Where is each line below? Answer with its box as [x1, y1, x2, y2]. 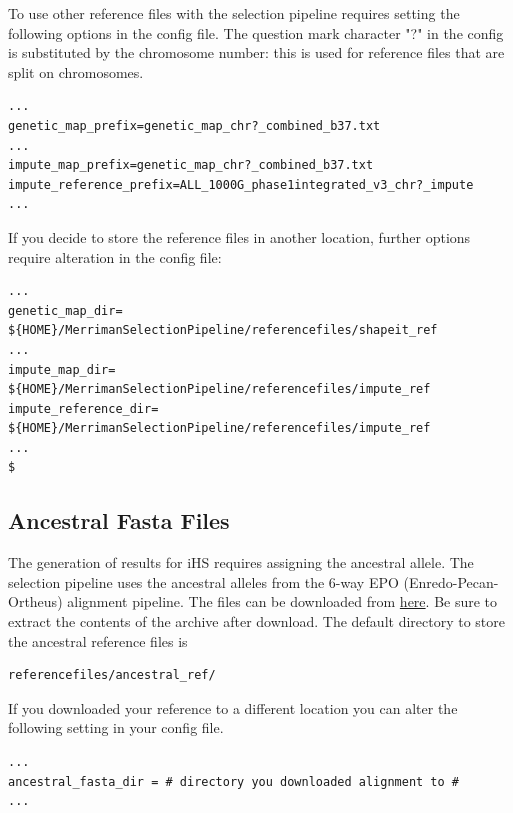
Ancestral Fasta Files [8, 505, 230, 536]
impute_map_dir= [8, 362, 116, 377]
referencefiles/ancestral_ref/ [8, 668, 216, 683]
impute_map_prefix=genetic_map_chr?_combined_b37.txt [8, 158, 374, 173]
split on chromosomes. [8, 61, 144, 82]
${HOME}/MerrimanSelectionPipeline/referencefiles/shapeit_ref [8, 323, 438, 338]
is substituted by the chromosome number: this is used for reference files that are [8, 42, 505, 63]
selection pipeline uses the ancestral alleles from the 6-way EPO [8, 571, 399, 592]
